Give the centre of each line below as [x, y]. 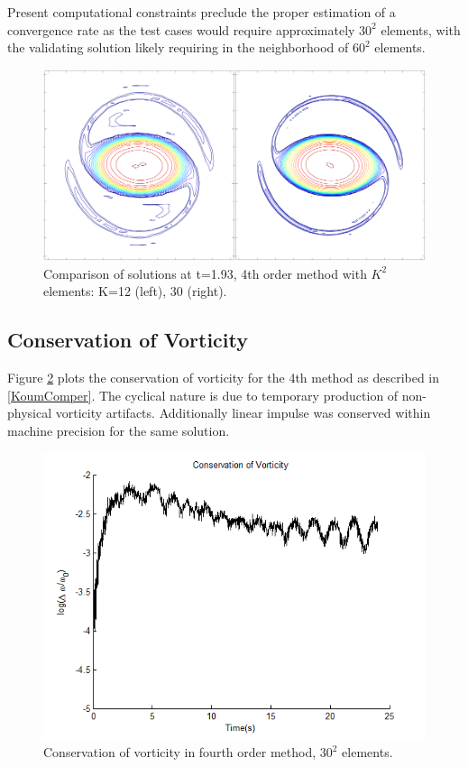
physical [30, 413]
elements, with [421, 29]
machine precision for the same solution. [119, 430]
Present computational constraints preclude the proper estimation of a [202, 12]
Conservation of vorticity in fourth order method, [180, 752]
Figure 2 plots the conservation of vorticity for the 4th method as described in [224, 378]
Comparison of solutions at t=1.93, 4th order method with [205, 273]
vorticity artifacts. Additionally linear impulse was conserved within [243, 413]
